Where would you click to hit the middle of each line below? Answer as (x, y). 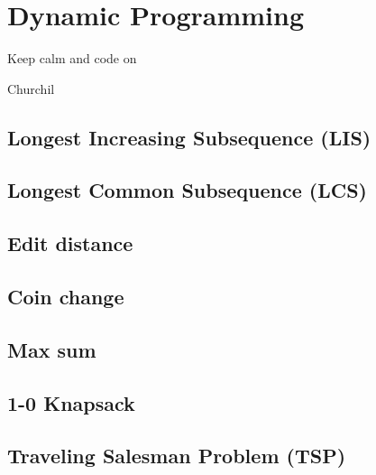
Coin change (66, 297)
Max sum (52, 349)
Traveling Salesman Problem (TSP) (177, 456)
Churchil (31, 88)
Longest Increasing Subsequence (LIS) (189, 137)
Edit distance (70, 243)
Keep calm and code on (72, 58)
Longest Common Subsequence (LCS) (187, 190)
